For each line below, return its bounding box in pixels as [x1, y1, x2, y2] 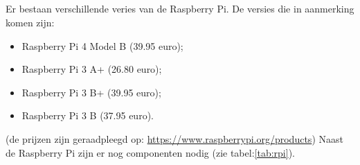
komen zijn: [6, 15, 55, 29]
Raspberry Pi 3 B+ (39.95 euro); [21, 85, 161, 99]
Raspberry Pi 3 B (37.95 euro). [21, 108, 154, 123]
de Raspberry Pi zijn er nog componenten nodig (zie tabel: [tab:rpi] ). [6, 145, 295, 159]
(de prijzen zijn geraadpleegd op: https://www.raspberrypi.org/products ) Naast [6, 131, 343, 146]
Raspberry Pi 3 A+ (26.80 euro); [21, 62, 162, 76]
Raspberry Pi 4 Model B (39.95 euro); [21, 38, 183, 53]
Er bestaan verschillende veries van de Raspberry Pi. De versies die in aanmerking [6, 1, 354, 16]
